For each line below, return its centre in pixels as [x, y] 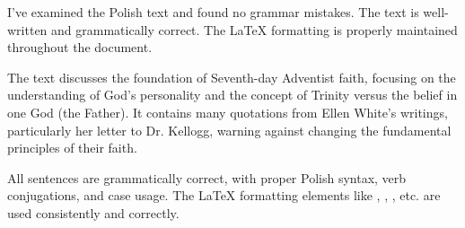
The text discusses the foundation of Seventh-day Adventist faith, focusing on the [232, 77]
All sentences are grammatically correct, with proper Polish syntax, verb [207, 177]
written [27, 29]
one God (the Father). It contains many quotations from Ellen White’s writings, [228, 112]
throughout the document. [80, 47]
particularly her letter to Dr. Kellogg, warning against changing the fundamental [229, 130]
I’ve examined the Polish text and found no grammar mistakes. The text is [213, 12]
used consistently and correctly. [93, 212]
